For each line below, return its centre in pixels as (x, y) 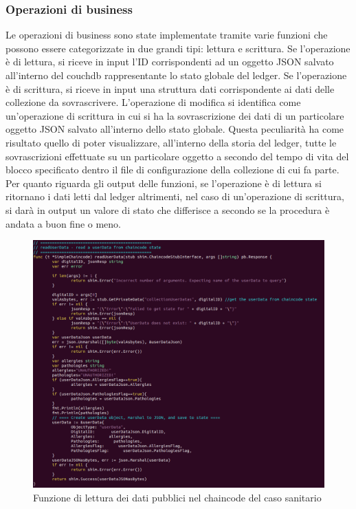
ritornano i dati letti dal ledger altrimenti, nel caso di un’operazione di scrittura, (175, 196)
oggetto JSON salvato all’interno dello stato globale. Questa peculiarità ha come (175, 129)
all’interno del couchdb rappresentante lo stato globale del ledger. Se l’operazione (176, 75)
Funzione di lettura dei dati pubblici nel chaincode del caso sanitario (177, 497)
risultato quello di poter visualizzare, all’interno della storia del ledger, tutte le (171, 142)
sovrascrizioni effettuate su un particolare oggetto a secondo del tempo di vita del (177, 156)
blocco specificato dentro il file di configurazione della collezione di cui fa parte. (173, 170)
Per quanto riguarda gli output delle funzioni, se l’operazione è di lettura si (164, 183)
